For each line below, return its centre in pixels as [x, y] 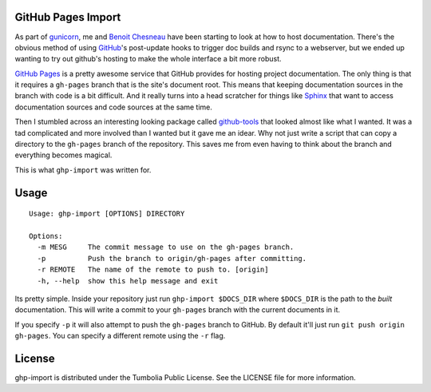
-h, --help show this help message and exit [128, 281]
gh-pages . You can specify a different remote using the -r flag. [120, 336]
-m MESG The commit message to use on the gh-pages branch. [166, 247]
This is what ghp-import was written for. [83, 170]
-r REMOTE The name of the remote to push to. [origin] [153, 270]
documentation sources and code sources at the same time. [114, 107]
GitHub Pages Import [68, 17]
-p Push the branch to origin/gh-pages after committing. [172, 258]
